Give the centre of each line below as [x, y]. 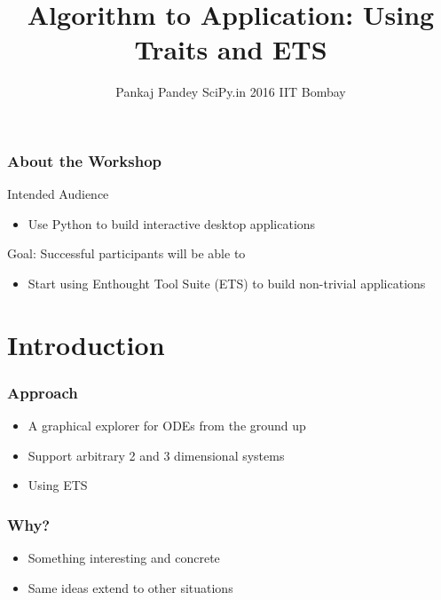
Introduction [86, 344]
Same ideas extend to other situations [130, 587]
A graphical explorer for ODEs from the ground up [167, 426]
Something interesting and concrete [124, 558]
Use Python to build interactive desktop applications [172, 223]
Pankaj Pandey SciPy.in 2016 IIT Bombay [231, 92]
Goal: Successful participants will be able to [126, 253]
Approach [43, 392]
